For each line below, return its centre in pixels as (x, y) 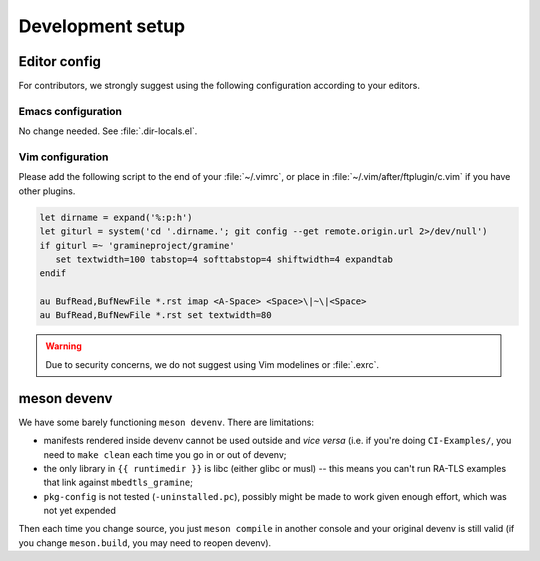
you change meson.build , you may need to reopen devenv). (145, 542)
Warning (63, 346)
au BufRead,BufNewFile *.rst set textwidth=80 (155, 315)
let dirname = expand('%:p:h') (116, 217)
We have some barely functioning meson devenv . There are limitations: (166, 422)
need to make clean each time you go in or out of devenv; (165, 454)
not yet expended (80, 511)
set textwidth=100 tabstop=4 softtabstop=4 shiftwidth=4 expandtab (224, 259)
